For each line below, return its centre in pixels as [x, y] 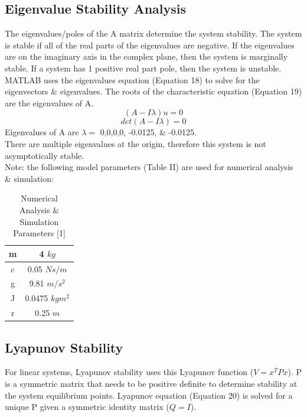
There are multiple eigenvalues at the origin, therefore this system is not [135, 143]
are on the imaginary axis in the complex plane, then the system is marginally [146, 56]
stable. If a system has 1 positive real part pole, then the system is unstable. [143, 68]
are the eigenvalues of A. [49, 102]
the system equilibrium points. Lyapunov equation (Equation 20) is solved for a [149, 395]
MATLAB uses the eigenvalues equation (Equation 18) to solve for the [132, 79]
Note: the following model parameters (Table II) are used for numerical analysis [149, 167]
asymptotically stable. [44, 155]
